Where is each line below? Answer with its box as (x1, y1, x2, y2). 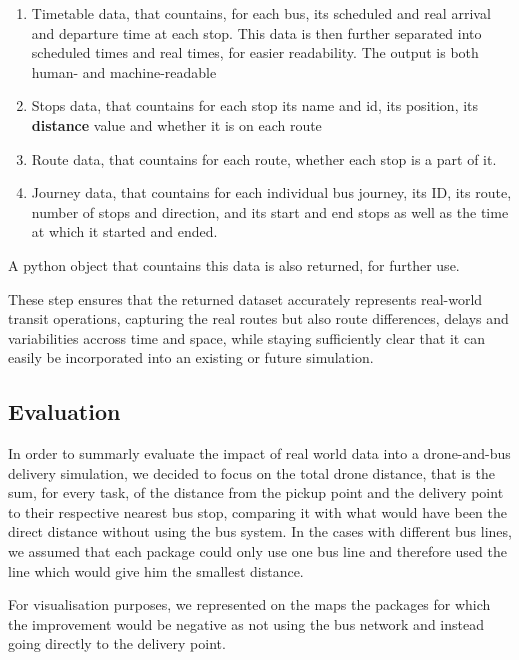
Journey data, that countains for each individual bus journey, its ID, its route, (31, 182, 512, 203)
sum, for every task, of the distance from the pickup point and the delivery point (8, 482, 504, 503)
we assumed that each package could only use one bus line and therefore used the (8, 541, 507, 562)
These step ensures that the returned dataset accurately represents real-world (8, 288, 483, 309)
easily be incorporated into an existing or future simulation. (8, 347, 374, 368)
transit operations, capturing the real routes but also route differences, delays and (8, 308, 509, 329)
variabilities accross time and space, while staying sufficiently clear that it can (8, 327, 485, 348)
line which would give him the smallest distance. (8, 560, 304, 581)
